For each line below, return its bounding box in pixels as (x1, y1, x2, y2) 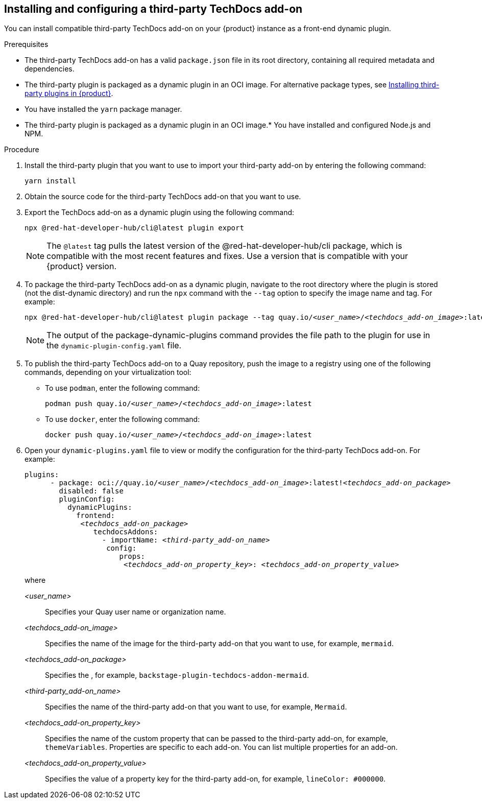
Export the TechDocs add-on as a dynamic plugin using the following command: (25, 208, 295, 217)
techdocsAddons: (93, 528, 158, 536)
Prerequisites (4, 40, 49, 49)
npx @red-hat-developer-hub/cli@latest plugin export (25, 224, 244, 232)
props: (119, 552, 146, 561)
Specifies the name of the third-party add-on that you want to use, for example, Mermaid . (45, 702, 347, 712)
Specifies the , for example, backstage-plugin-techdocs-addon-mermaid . (45, 671, 309, 680)
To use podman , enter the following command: (45, 384, 200, 393)
